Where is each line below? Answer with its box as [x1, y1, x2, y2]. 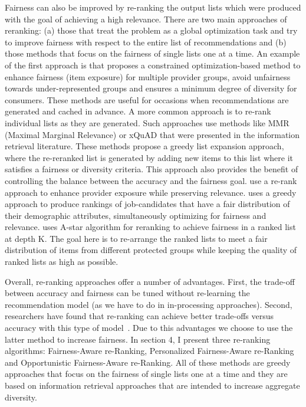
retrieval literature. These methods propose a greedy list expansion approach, [5, 140, 284, 152]
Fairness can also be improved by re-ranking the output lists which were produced [5, 1, 301, 13]
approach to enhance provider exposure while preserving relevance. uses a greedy [5, 186, 297, 198]
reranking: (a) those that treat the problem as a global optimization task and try [5, 24, 298, 37]
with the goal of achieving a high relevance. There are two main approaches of [5, 12, 287, 25]
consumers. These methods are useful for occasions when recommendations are [5, 93, 289, 106]
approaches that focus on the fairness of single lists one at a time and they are [5, 367, 288, 380]
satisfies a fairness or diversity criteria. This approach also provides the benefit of [5, 163, 298, 175]
